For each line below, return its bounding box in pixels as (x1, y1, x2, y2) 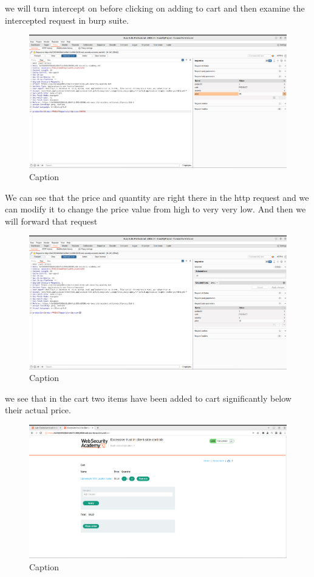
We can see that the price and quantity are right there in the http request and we (5, 191, 309, 203)
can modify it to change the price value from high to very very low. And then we (5, 203, 306, 215)
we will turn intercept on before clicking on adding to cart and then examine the (5, 2, 305, 14)
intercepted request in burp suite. (5, 13, 129, 26)
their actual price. (5, 404, 71, 416)
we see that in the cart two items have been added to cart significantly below (5, 391, 292, 404)
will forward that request (5, 214, 98, 227)
